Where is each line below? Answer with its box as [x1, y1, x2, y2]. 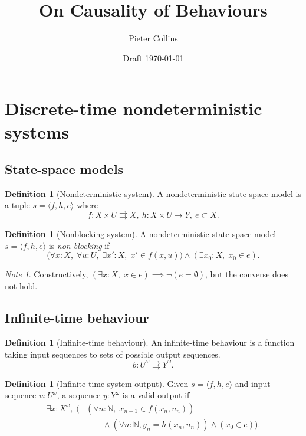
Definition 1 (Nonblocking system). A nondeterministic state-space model [5, 228, 277, 240]
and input [235, 377, 271, 389]
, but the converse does [205, 268, 288, 280]
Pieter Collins [129, 32, 178, 44]
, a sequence [57, 389, 101, 401]
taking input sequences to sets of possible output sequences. [5, 348, 221, 360]
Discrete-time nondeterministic [5, 96, 262, 120]
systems [5, 119, 70, 143]
